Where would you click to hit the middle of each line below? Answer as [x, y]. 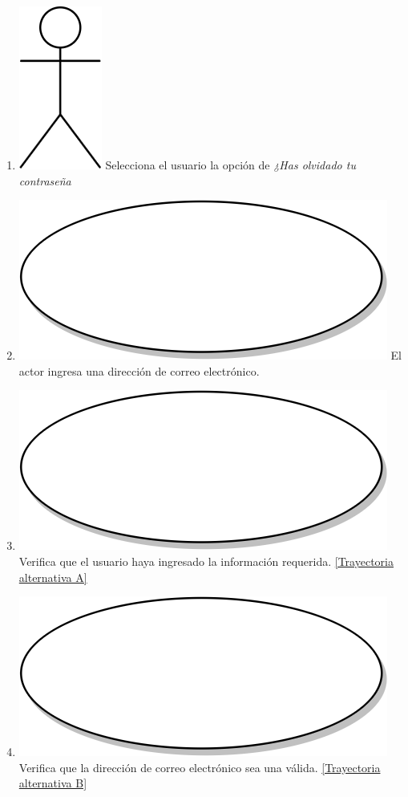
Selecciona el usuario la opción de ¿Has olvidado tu [230, 165]
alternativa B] [53, 783]
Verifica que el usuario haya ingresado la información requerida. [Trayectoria [206, 561]
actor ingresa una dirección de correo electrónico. [139, 370]
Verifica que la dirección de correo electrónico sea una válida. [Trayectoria [200, 767]
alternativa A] [53, 577]
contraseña [45, 180]
